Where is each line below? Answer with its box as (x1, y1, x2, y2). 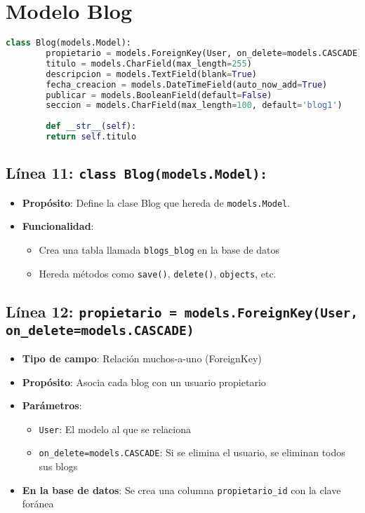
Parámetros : (22, 398, 82, 413)
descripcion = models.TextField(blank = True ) (46, 69, 257, 79)
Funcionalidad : (22, 219, 94, 233)
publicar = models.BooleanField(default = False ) (46, 90, 272, 100)
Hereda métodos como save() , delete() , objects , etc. (39, 266, 277, 280)
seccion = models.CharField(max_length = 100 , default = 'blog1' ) (46, 100, 343, 111)
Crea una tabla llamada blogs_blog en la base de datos (39, 242, 280, 256)
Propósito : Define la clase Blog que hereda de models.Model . (22, 195, 291, 210)
